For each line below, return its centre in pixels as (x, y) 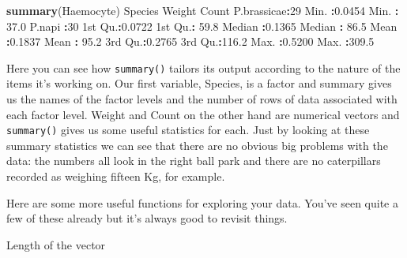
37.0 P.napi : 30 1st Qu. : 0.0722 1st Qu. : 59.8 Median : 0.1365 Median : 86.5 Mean (202, 26)
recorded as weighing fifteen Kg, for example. (116, 176)
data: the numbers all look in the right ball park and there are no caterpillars (194, 161)
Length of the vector (56, 244)
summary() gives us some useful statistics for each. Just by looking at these (188, 130)
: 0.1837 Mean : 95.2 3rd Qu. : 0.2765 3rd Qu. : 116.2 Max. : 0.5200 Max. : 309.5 (190, 41)
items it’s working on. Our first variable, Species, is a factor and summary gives (199, 83)
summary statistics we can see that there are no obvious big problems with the (197, 145)
